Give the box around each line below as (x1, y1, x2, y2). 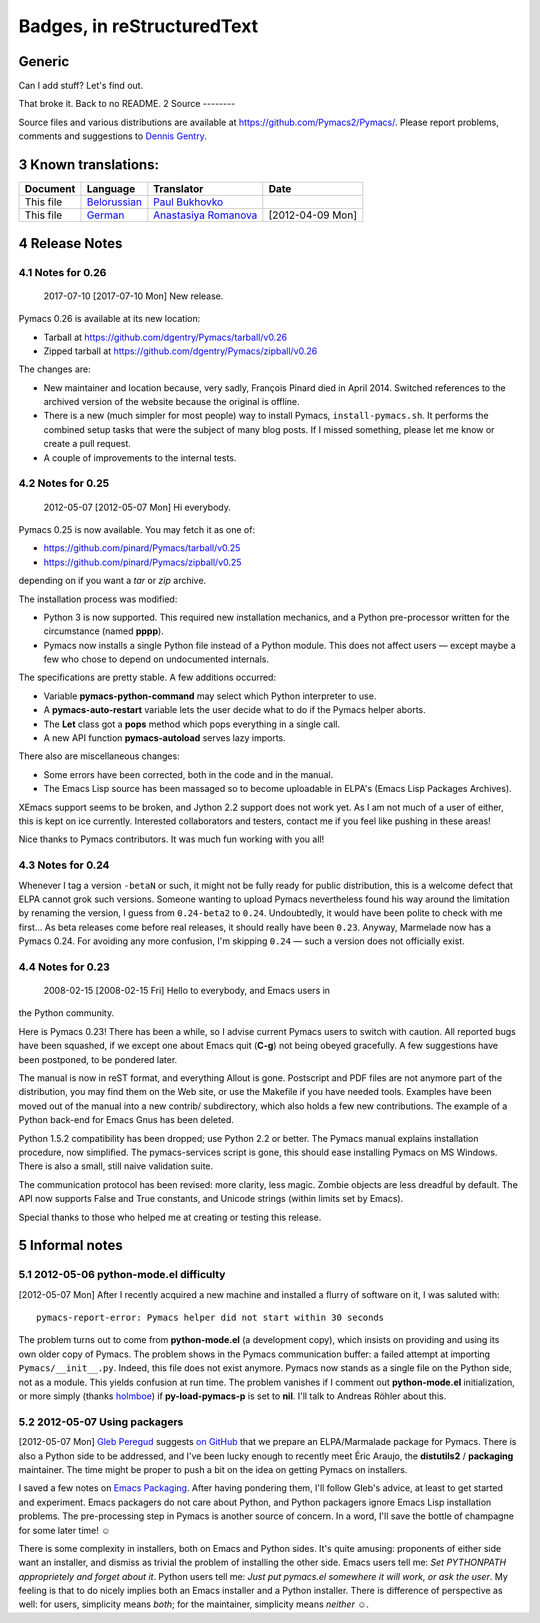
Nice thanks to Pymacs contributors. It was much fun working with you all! (18, 833, 325, 845)
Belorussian (86, 195, 142, 209)
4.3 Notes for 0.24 (18, 858, 110, 872)
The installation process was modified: (18, 593, 178, 605)
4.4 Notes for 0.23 (18, 960, 110, 974)
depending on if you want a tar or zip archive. (18, 575, 207, 587)
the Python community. (18, 1007, 115, 1019)
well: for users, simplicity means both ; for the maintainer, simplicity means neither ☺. (18, 1598, 369, 1610)
